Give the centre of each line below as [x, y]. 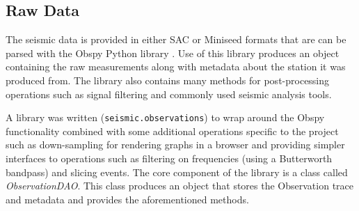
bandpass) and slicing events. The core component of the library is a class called [177, 172]
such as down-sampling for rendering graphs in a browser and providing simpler [175, 144]
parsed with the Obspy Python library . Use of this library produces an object [173, 53]
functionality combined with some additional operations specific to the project [172, 131]
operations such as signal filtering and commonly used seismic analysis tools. [169, 94]
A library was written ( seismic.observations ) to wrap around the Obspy [165, 117]
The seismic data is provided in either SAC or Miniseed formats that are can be [176, 39]
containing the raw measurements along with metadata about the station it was [176, 67]
